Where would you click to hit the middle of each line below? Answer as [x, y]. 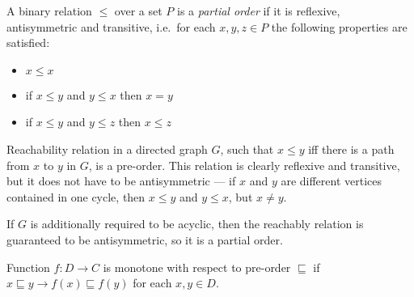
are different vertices [332, 181]
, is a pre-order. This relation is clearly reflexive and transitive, [244, 165]
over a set [138, 11]
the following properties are [339, 26]
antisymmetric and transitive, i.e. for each [111, 26]
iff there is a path [351, 148]
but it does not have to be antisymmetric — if [121, 181]
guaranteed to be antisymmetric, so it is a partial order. [145, 239]
